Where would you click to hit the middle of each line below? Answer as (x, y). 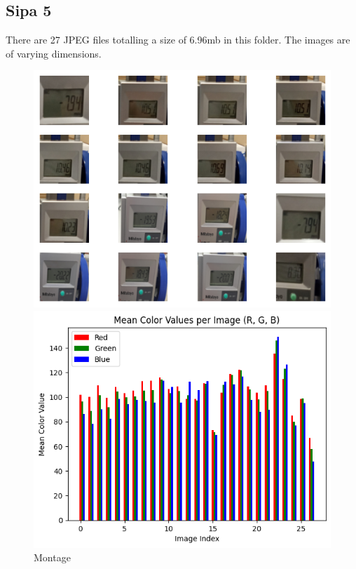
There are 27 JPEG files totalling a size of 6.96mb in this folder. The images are (178, 40)
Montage (52, 557)
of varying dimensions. (54, 53)
